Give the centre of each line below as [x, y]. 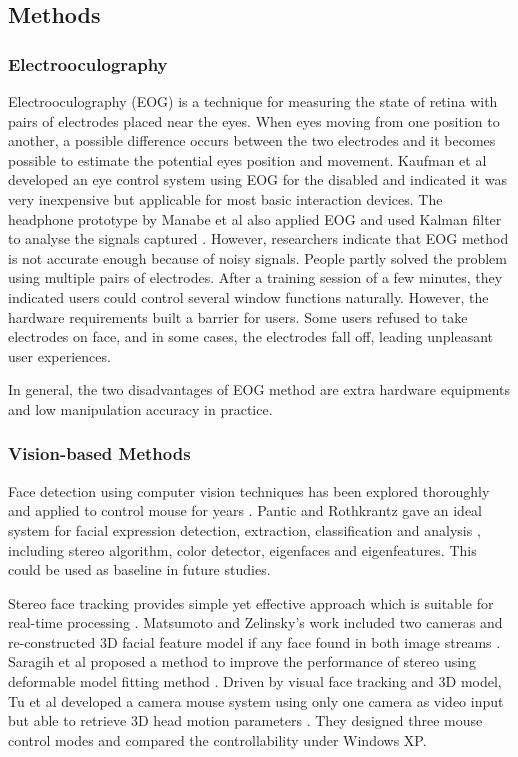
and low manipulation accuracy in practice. [140, 408]
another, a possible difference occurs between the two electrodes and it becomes [252, 140]
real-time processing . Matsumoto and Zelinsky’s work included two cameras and [255, 622]
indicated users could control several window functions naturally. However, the [248, 296]
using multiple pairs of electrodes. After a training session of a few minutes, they [255, 277]
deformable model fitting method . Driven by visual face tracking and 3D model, [255, 681]
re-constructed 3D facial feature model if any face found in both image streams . [254, 641]
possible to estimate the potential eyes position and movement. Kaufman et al [247, 159]
